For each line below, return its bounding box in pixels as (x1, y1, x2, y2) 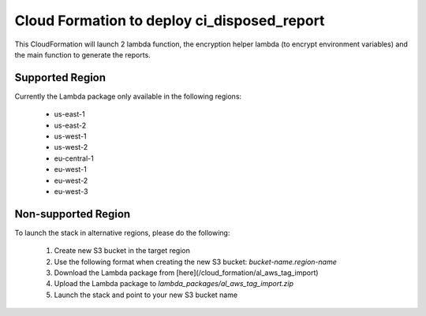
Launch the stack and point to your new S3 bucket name (54, 290, 238, 299)
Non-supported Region (14, 207, 131, 221)
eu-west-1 (54, 165, 87, 174)
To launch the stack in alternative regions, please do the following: (14, 228, 230, 237)
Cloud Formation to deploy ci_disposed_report (14, 12, 325, 29)
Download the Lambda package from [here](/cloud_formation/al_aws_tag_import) (54, 268, 319, 277)
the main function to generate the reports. (14, 50, 151, 59)
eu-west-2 (54, 176, 88, 185)
